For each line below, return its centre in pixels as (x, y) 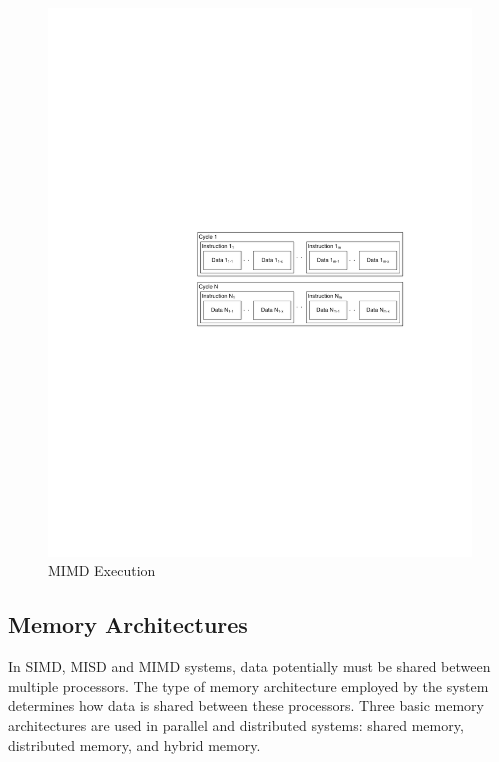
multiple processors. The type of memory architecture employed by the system (248, 685)
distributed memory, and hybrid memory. (134, 744)
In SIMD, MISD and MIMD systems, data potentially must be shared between (249, 666)
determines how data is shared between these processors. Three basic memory (246, 705)
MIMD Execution (102, 570)
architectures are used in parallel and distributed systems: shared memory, (236, 725)
